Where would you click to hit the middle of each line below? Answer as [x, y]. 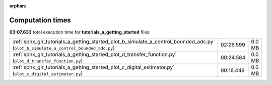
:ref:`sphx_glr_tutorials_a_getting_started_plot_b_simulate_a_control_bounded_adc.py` [114, 41]
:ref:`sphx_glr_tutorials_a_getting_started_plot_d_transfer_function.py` [94, 54]
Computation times [40, 20]
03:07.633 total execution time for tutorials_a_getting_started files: [80, 32]
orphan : [18, 6]
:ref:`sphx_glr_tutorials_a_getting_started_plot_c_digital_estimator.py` [93, 67]
